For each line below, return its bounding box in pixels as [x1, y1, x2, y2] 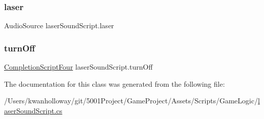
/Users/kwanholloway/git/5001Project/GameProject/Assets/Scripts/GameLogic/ [4, 95, 258, 106]
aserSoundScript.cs [4, 105, 62, 115]
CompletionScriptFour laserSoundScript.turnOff [4, 62, 153, 72]
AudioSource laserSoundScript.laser [4, 20, 114, 31]
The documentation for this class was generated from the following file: [4, 78, 225, 89]
